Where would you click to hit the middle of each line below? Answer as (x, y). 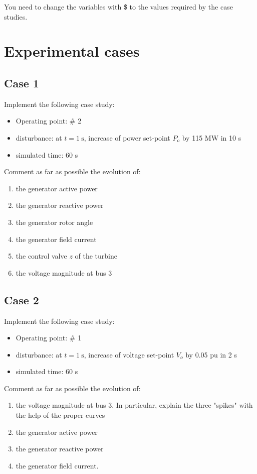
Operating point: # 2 (49, 121)
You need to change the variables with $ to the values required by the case (118, 7)
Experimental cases (72, 51)
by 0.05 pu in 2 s (211, 354)
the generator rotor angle (54, 222)
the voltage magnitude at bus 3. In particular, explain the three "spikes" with (134, 405)
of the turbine (96, 256)
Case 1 (22, 83)
